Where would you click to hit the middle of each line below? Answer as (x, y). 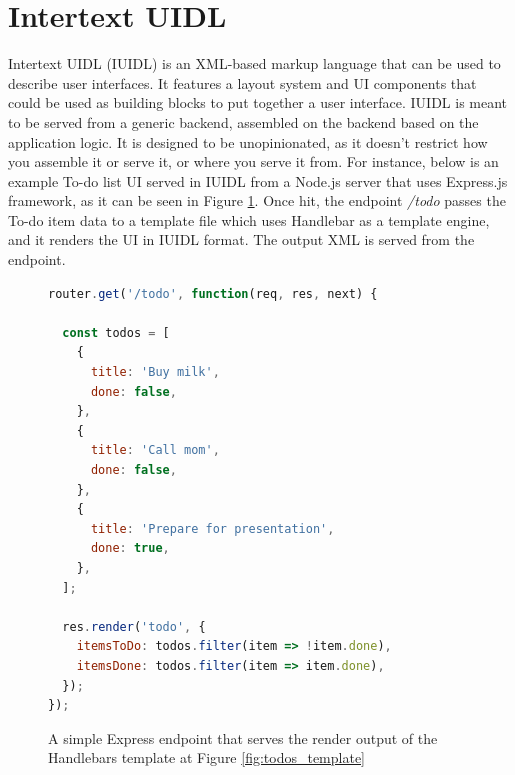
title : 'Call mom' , (155, 450)
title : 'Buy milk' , (155, 372)
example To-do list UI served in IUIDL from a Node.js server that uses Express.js (258, 180)
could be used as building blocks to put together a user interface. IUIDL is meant (258, 102)
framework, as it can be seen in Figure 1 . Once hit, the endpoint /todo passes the (257, 200)
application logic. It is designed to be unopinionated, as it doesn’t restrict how (248, 141)
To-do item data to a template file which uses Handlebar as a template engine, (249, 219)
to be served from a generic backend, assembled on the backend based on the (243, 121)
